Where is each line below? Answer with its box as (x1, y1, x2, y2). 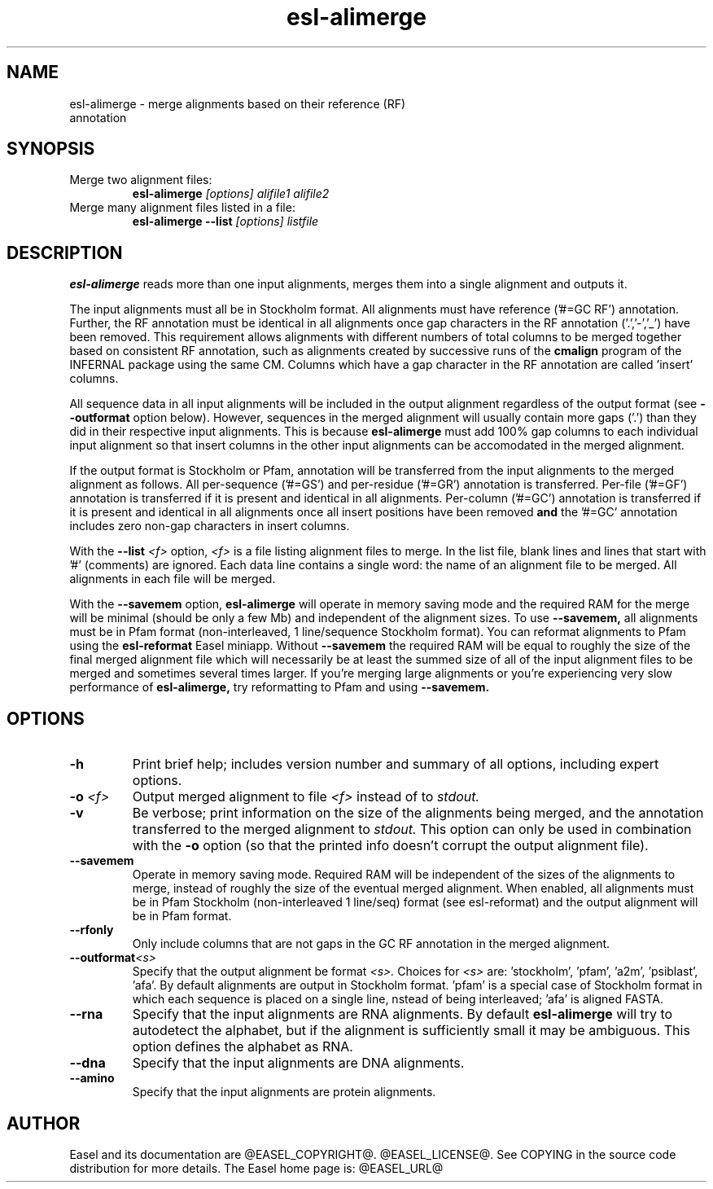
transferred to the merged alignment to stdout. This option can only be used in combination (132, 821, 692, 838)
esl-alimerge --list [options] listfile (132, 214, 319, 229)
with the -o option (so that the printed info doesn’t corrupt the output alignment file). (132, 837, 649, 854)
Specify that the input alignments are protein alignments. (132, 1085, 436, 1099)
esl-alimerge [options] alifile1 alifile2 (132, 186, 330, 201)
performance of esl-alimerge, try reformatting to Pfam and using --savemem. (69, 680, 490, 695)
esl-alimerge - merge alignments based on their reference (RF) (69, 96, 406, 111)
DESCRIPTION (7, 242, 123, 263)
